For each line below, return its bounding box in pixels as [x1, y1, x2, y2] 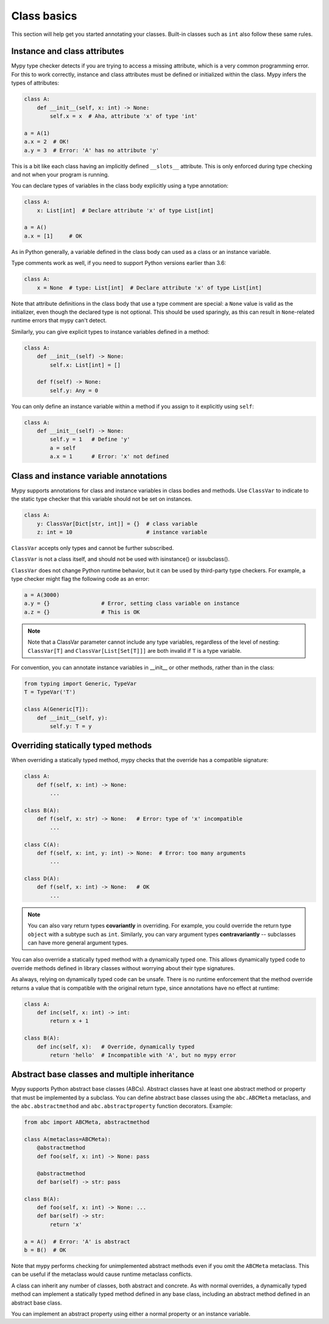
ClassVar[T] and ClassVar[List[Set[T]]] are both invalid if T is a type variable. [27, 647, 242, 654]
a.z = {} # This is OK [24, 608, 140, 615]
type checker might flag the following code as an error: [11, 576, 149, 583]
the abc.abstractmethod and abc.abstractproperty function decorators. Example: [11, 1102, 233, 1110]
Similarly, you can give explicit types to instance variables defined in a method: [11, 328, 210, 335]
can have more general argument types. [27, 939, 129, 946]
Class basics [11, 9, 77, 23]
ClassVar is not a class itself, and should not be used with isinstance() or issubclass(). [11, 555, 230, 563]
